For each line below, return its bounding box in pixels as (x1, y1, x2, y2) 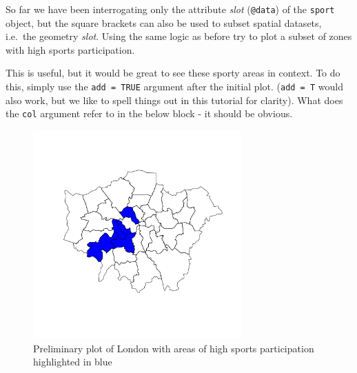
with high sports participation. (6, 42, 135, 57)
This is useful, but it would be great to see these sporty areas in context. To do (6, 65, 340, 80)
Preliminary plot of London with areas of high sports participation (33, 341, 314, 355)
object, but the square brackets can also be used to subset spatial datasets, (6, 15, 322, 30)
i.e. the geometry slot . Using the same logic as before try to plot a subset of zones (6, 29, 352, 43)
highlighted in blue (33, 354, 112, 369)
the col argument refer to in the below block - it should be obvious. (6, 106, 293, 121)
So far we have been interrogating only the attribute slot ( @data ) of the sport (6, 2, 335, 16)
